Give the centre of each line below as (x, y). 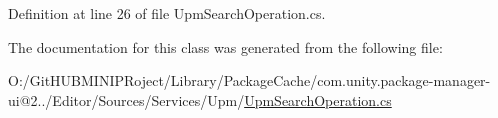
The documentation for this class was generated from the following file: (225, 46)
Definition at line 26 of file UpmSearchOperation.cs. (167, 13)
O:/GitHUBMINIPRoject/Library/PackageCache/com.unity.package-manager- (249, 80)
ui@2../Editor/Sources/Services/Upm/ (126, 99)
